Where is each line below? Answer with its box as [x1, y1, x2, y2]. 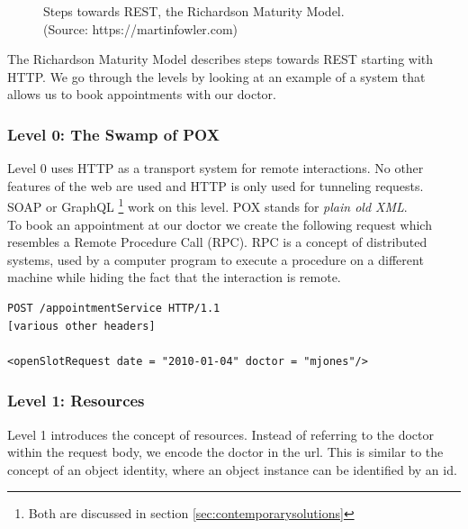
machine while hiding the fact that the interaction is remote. [7, 268, 341, 287]
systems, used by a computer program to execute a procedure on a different [7, 250, 424, 269]
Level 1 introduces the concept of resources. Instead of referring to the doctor [7, 424, 435, 443]
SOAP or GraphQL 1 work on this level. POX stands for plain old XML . [7, 195, 408, 216]
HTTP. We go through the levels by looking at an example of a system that [7, 67, 426, 86]
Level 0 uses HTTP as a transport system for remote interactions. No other [7, 159, 424, 178]
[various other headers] [7, 319, 156, 333]
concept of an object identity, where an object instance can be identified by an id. [7, 460, 457, 479]
